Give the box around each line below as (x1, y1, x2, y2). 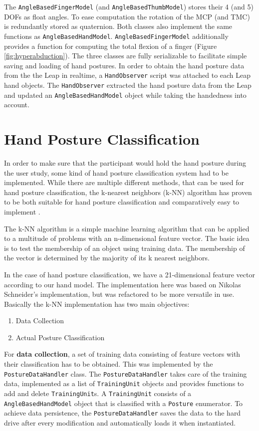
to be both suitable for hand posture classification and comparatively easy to (4, 197, 240, 207)
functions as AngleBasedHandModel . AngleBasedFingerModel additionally (4, 30, 229, 41)
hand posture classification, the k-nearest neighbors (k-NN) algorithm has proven (4, 187, 252, 197)
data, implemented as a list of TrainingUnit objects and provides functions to (4, 378, 244, 389)
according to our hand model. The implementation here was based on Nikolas (4, 279, 241, 289)
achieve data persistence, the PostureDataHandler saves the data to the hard (4, 408, 241, 418)
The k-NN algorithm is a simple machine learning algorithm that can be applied (4, 223, 250, 233)
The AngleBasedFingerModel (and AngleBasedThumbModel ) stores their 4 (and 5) (4, 1, 254, 11)
